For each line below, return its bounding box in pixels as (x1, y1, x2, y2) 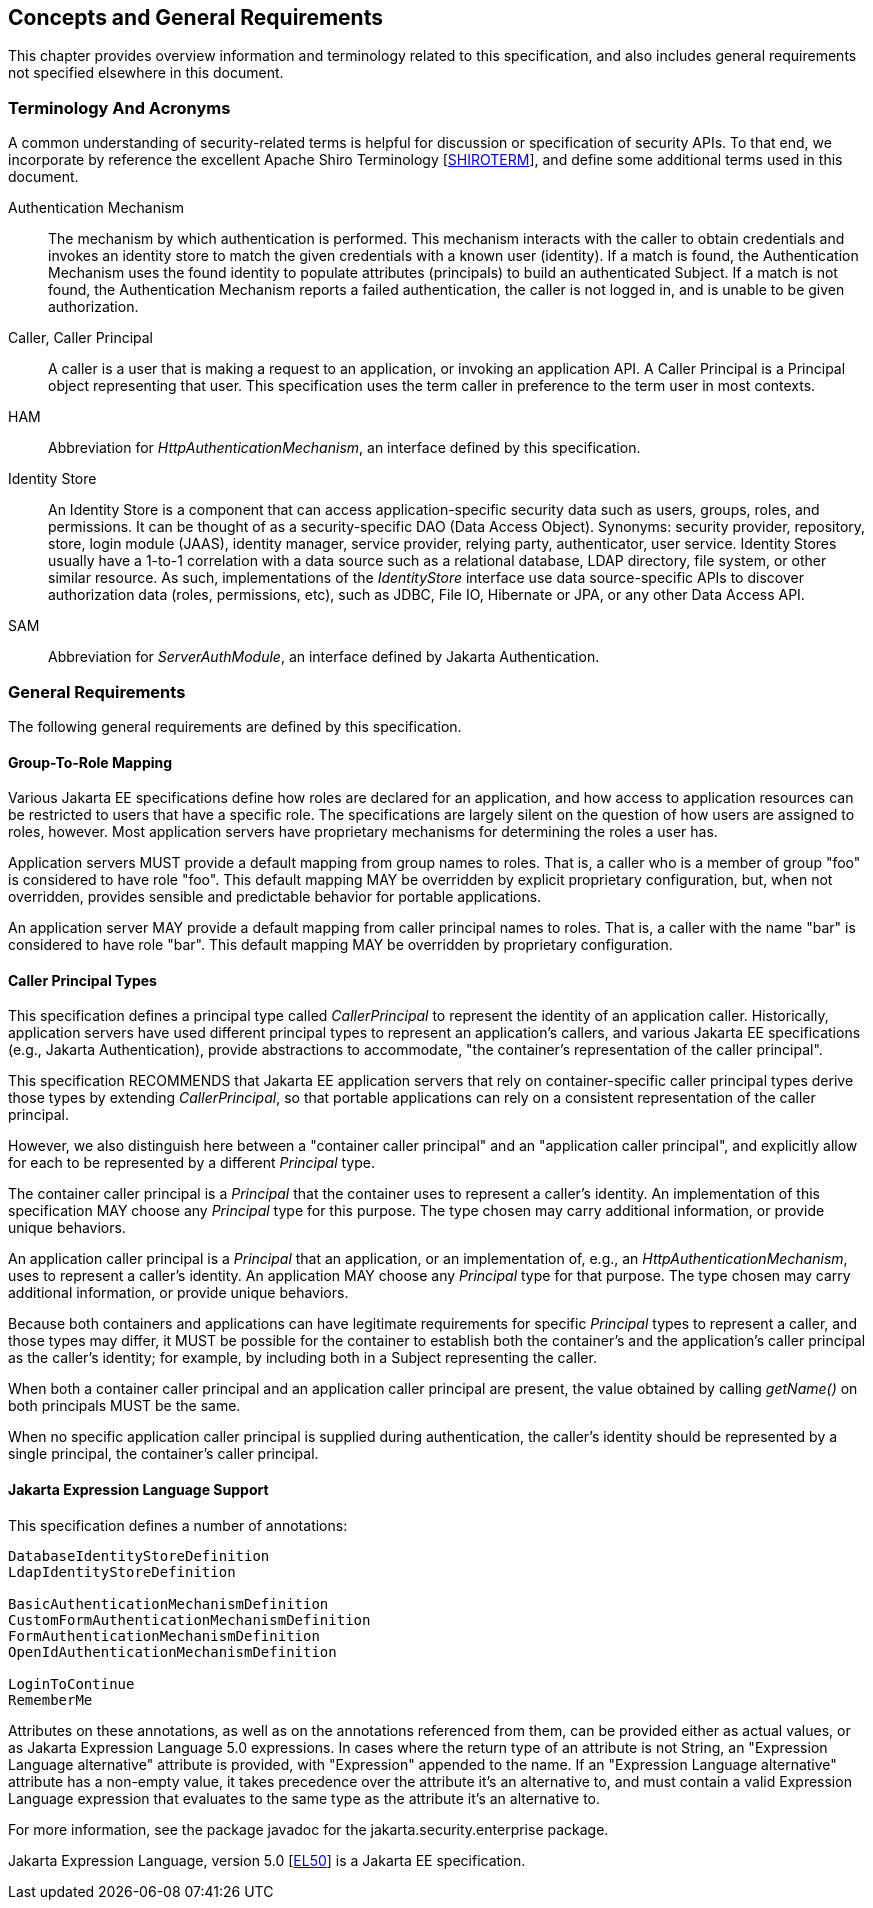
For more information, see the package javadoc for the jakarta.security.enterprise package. (8, 1820, 609, 1838)
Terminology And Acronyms (8, 97, 231, 118)
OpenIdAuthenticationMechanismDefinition (8, 1643, 337, 1660)
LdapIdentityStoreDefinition (8, 1563, 236, 1580)
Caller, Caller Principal (8, 329, 153, 347)
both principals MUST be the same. (8, 1397, 241, 1415)
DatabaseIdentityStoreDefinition (8, 1547, 270, 1564)
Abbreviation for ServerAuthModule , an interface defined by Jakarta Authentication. (48, 648, 600, 666)
